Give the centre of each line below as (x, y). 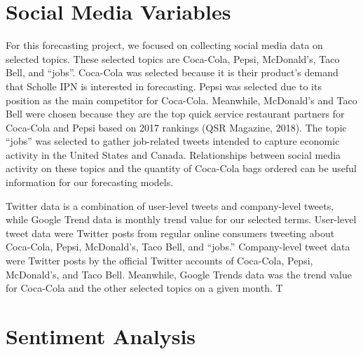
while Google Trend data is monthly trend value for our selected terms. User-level (181, 219)
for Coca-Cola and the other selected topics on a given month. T (144, 288)
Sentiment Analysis (101, 336)
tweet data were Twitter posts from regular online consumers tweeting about (170, 233)
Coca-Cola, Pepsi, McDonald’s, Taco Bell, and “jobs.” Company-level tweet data (178, 247)
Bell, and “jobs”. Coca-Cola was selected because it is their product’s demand (172, 72)
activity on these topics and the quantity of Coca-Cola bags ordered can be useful (181, 168)
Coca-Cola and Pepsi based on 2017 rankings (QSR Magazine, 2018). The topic (176, 127)
